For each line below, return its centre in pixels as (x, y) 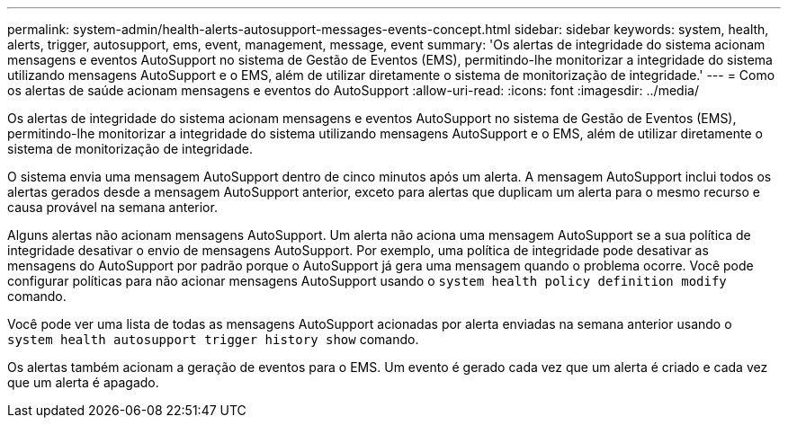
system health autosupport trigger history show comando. (213, 339)
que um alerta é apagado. (83, 382)
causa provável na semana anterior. (112, 207)
